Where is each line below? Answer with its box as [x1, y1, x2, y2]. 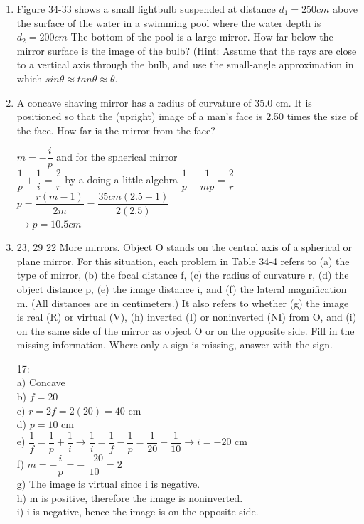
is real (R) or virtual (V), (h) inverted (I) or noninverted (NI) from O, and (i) [16, 309, 357, 324]
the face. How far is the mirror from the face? [16, 122, 215, 137]
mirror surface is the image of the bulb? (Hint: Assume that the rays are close [16, 43, 357, 58]
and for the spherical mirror [56, 149, 178, 164]
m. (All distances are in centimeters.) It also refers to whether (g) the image [16, 295, 349, 310]
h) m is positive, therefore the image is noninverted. [16, 490, 243, 505]
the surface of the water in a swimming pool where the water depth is [16, 15, 321, 30]
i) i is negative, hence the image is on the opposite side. [16, 504, 259, 519]
